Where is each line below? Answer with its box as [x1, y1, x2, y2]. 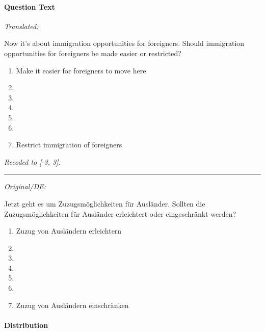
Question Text [4, 1, 55, 12]
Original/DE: [4, 181, 46, 192]
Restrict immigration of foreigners [16, 139, 122, 150]
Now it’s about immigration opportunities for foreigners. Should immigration [4, 38, 245, 48]
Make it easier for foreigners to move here [16, 65, 146, 75]
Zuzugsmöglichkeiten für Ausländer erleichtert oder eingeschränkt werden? [4, 208, 236, 219]
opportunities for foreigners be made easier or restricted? [4, 47, 181, 58]
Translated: [4, 20, 39, 31]
